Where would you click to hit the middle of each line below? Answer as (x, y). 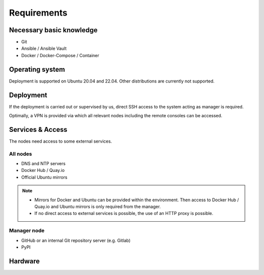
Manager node (27, 231)
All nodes (21, 154)
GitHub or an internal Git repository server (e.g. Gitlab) (76, 240)
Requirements (38, 13)
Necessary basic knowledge (53, 30)
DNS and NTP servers (44, 164)
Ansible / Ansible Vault (44, 48)
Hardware (24, 261)
